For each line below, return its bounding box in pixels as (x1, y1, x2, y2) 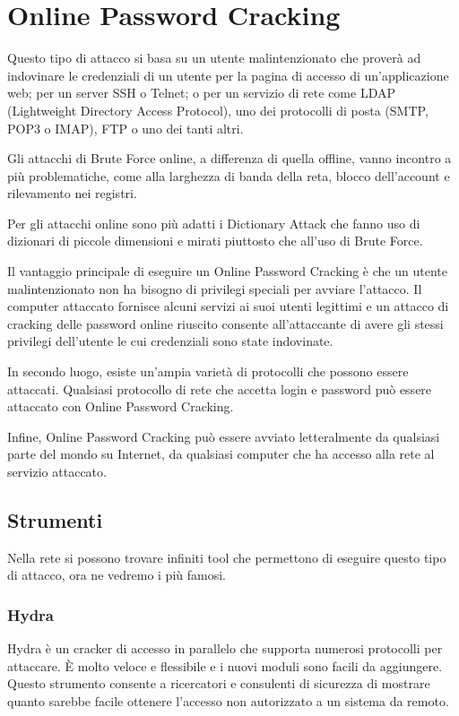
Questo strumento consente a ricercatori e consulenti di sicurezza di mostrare (7, 674, 430, 693)
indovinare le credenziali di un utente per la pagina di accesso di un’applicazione (7, 65, 449, 84)
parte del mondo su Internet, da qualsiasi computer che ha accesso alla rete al (7, 444, 435, 463)
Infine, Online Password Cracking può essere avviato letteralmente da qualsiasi (7, 427, 440, 445)
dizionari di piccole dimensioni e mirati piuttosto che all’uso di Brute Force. (7, 231, 423, 250)
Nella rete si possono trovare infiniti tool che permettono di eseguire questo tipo (7, 548, 446, 566)
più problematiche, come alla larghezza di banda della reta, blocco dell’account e (7, 166, 450, 185)
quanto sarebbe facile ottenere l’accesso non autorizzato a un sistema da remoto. (7, 691, 449, 710)
